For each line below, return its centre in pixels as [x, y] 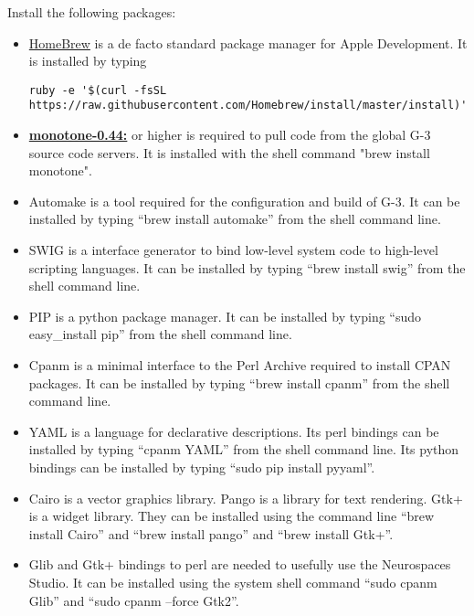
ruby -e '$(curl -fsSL [98, 90]
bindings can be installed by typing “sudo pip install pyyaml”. [202, 467]
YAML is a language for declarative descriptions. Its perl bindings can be [234, 431]
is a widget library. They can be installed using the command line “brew [232, 516]
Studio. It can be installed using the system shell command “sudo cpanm [233, 582]
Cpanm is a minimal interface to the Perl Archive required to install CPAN [240, 365]
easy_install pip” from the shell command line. [160, 334]
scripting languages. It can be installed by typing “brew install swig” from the [247, 267]
